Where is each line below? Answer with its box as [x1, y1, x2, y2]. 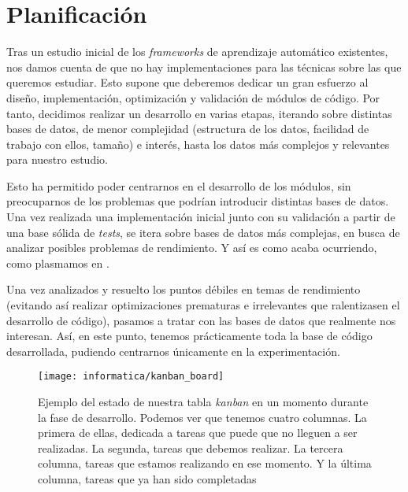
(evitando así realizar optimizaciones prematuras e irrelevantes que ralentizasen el [6, 297, 400, 313]
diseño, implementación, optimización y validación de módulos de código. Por [6, 89, 380, 105]
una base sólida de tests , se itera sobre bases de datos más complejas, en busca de [6, 224, 400, 240]
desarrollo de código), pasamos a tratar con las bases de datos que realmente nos [6, 312, 396, 328]
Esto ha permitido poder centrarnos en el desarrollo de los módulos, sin [6, 177, 351, 194]
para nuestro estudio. [6, 151, 108, 168]
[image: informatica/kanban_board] [38, 371, 224, 383]
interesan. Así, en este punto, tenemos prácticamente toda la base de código [6, 327, 373, 344]
